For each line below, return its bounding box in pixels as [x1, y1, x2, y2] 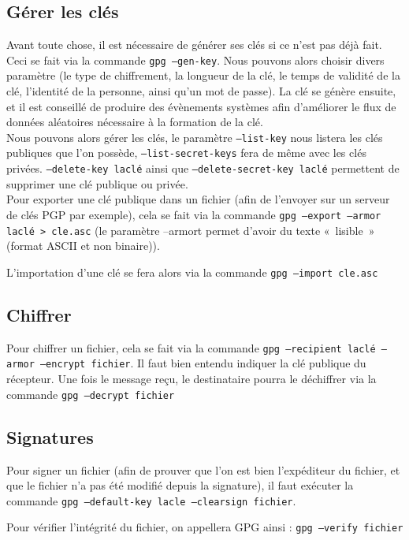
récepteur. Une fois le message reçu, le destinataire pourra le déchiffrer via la [6, 371, 377, 387]
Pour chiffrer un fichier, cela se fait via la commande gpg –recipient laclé [6, 339, 376, 356]
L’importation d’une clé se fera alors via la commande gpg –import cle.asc [6, 263, 378, 280]
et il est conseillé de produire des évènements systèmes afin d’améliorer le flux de [6, 98, 396, 114]
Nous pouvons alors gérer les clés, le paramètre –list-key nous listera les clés [6, 128, 383, 145]
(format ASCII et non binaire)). [6, 237, 160, 254]
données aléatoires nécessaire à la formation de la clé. [6, 114, 263, 130]
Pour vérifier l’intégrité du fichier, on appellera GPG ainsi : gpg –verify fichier [6, 519, 403, 535]
